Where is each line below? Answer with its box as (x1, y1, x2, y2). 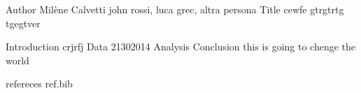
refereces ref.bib (6, 76, 73, 91)
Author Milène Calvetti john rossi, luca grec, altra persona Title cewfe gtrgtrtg (6, 2, 344, 16)
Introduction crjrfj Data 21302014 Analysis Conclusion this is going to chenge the (6, 39, 356, 54)
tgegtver (6, 15, 41, 30)
